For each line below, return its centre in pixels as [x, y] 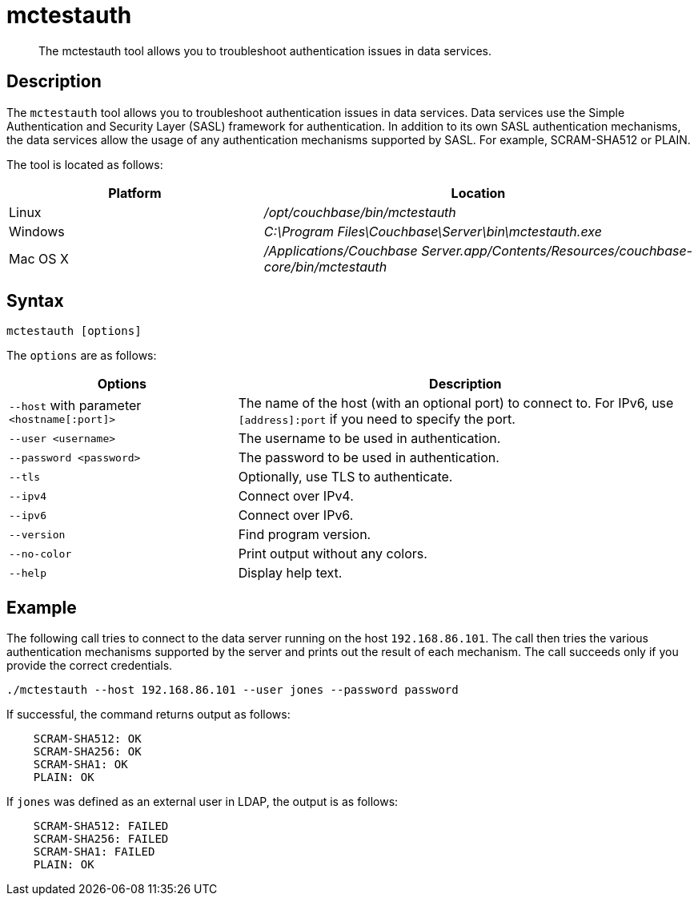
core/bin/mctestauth [325, 266]
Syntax [35, 301]
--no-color [40, 554]
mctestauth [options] [74, 331]
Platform [135, 193]
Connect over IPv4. [296, 496]
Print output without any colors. [333, 554]
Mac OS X [39, 258]
